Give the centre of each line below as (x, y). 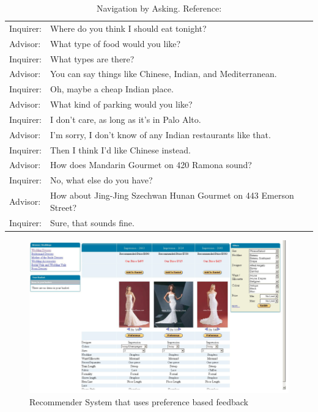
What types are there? (92, 58)
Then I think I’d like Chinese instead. (120, 149)
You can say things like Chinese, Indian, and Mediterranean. (164, 74)
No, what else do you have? (102, 180)
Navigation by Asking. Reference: (159, 8)
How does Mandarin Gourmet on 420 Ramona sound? (151, 165)
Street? (64, 207)
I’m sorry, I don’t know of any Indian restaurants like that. (161, 134)
